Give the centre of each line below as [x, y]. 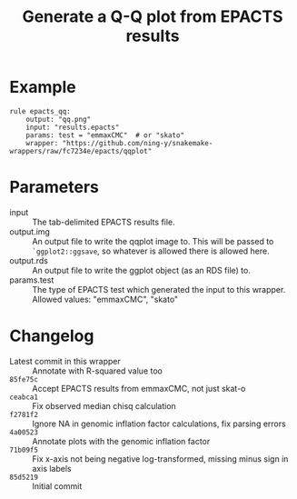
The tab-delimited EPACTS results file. [104, 222]
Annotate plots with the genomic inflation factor [121, 441]
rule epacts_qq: [40, 111]
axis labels [52, 468]
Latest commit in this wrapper [65, 361]
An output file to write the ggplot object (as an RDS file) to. [142, 270]
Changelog [52, 336]
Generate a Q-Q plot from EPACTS [153, 17]
